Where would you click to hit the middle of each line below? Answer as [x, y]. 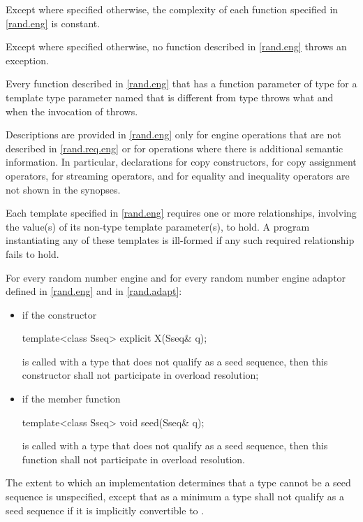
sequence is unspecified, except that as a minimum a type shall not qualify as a [175, 496]
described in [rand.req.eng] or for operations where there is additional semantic [175, 148]
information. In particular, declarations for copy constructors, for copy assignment [181, 162]
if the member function [71, 399]
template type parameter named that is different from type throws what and [170, 97]
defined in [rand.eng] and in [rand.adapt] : [94, 291]
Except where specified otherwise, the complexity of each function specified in [172, 9]
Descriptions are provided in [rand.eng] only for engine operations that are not [173, 135]
